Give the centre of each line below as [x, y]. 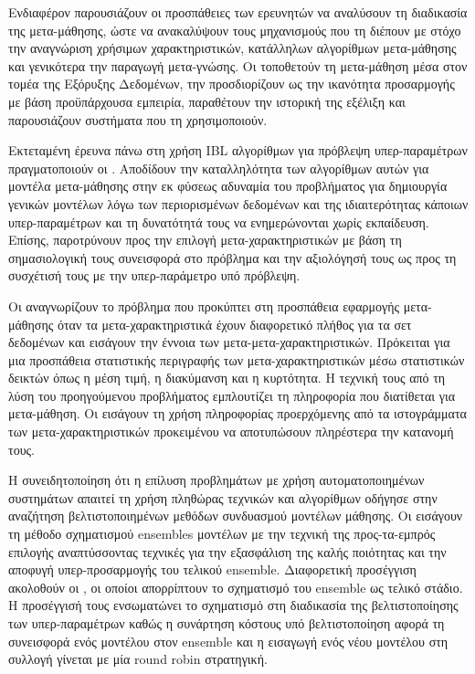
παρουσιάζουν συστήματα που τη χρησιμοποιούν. [138, 119]
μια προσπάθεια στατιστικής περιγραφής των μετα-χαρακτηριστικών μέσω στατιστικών [237, 359]
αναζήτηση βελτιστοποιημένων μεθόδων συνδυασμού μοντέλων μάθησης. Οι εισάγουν [236, 516]
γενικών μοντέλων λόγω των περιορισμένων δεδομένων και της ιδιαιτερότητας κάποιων [238, 203]
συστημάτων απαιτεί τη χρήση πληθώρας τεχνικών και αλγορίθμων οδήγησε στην [223, 497]
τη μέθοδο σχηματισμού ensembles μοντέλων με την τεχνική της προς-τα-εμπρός [222, 534]
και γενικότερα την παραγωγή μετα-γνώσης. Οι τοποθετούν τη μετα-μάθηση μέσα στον [238, 65]
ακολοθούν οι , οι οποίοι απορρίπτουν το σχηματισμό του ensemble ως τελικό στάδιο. [236, 587]
